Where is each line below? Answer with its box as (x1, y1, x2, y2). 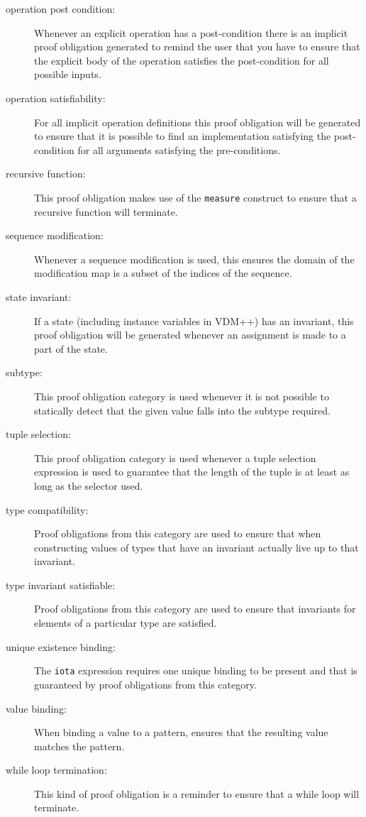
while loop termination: (6, 762, 107, 777)
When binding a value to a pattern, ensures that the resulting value (34, 725, 328, 740)
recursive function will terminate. (34, 204, 178, 219)
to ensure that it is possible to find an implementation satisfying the (34, 128, 331, 143)
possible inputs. (34, 67, 101, 82)
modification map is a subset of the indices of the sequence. (34, 265, 292, 280)
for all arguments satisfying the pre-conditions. (77, 142, 281, 157)
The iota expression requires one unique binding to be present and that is (34, 663, 357, 678)
